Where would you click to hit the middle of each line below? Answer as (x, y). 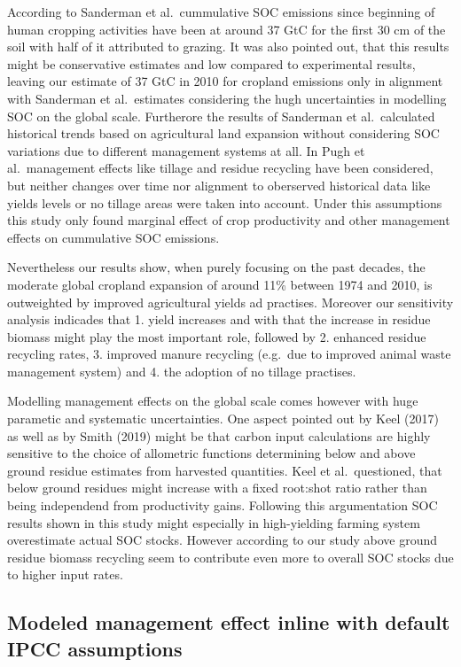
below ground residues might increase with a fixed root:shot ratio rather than (217, 488)
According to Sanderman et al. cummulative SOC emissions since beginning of (221, 12)
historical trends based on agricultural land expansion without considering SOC (223, 133)
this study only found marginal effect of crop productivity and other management (229, 220)
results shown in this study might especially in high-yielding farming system (214, 522)
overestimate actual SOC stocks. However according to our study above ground (223, 540)
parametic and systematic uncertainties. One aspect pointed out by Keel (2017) (223, 419)
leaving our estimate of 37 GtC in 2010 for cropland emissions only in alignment (225, 81)
